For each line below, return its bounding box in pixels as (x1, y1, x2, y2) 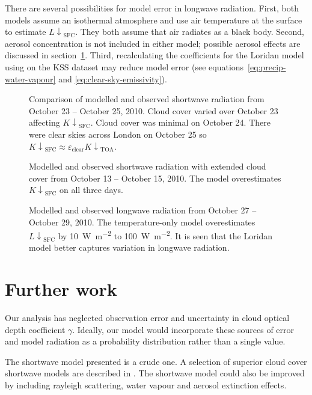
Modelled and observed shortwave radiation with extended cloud (29, 160, 266, 173)
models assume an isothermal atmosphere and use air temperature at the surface (5, 13, 302, 26)
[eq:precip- (248, 60, 286, 73)
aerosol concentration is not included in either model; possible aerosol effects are (5, 37, 301, 49)
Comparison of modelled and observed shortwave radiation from (29, 93, 265, 105)
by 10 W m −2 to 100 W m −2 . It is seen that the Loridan (58, 228, 273, 242)
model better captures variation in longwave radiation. (29, 241, 230, 254)
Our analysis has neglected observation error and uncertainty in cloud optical (5, 311, 290, 324)
